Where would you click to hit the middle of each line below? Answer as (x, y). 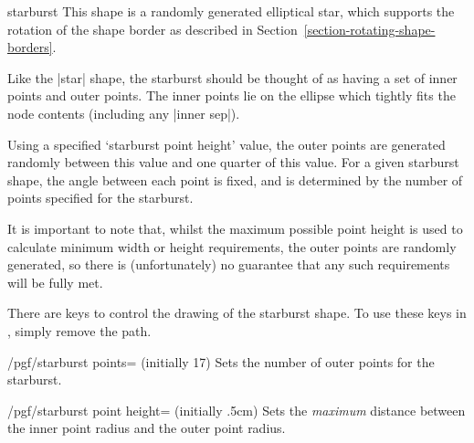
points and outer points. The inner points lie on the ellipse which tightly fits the (232, 95)
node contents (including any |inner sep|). (124, 113)
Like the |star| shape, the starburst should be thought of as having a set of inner (232, 77)
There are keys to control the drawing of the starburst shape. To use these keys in (237, 313)
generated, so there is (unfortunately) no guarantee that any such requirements (229, 264)
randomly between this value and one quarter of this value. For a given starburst (233, 162)
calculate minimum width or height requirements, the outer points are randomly (232, 246)
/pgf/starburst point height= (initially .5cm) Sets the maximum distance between (237, 410)
